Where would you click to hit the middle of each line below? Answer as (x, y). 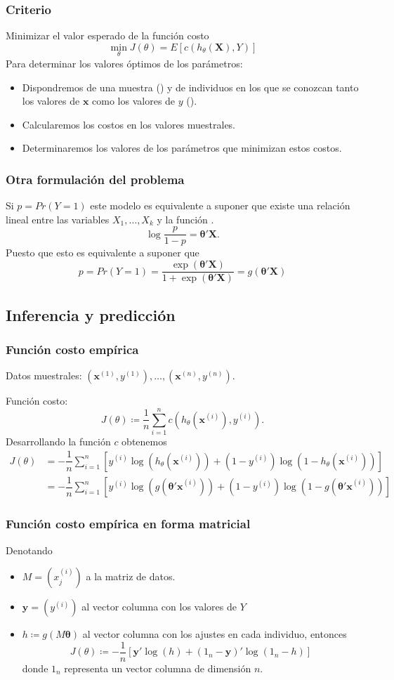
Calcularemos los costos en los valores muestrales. (129, 124)
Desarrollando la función (58, 441)
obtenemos (144, 441)
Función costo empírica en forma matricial (128, 524)
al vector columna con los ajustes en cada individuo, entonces (215, 634)
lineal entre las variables (58, 219)
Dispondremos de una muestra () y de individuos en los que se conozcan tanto (190, 87)
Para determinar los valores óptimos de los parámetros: (124, 64)
